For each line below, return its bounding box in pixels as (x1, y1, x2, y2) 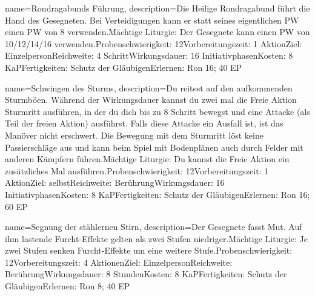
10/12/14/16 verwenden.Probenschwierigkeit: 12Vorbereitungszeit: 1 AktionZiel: (5, 37, 302, 50)
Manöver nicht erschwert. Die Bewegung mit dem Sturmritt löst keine (5, 128, 264, 141)
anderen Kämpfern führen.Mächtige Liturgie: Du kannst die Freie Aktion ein (5, 153, 290, 165)
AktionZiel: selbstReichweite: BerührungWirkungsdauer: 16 (5, 176, 225, 189)
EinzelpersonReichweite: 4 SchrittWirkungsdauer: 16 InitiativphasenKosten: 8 (5, 49, 293, 62)
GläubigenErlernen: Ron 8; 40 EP (5, 280, 130, 292)
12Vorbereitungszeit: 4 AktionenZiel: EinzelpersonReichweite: (5, 255, 233, 268)
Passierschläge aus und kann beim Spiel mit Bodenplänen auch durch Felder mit (5, 140, 303, 153)
